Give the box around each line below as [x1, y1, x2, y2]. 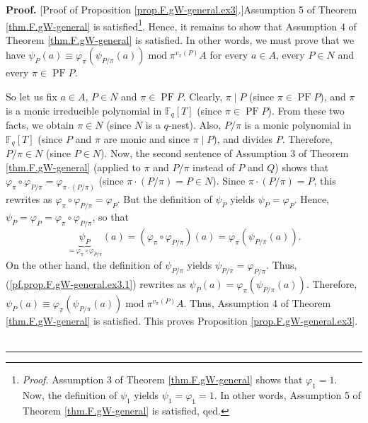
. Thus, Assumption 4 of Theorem [183, 295, 331, 310]
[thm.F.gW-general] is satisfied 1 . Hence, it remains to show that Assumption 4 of [6, 16, 357, 33]
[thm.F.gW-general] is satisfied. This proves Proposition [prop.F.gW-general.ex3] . [6, 313, 358, 328]
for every [209, 47, 248, 62]
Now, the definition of [22, 387, 117, 402]
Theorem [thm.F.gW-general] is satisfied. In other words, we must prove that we [6, 32, 355, 47]
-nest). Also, [168, 117, 222, 132]
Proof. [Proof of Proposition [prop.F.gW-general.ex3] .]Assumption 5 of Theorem [6, 2, 357, 16]
